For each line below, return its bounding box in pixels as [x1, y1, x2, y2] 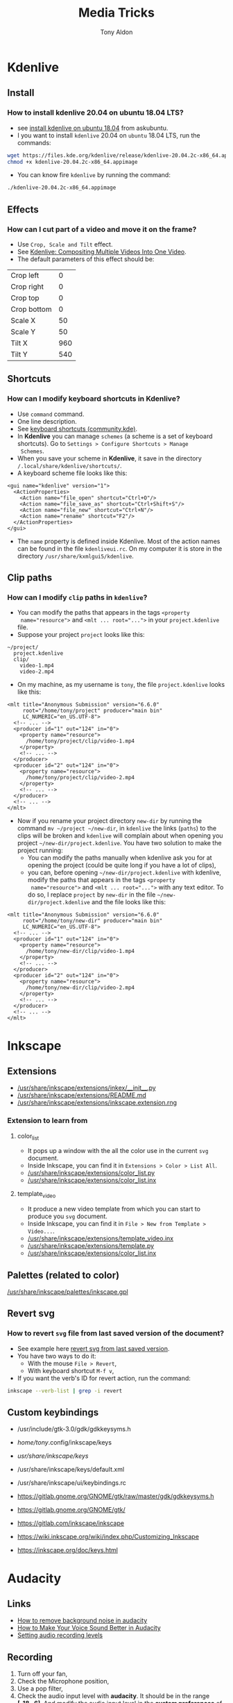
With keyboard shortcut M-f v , [27, 1366, 114, 1374]
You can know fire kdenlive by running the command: [17, 171, 171, 179]
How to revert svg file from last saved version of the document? [7, 1329, 224, 1338]
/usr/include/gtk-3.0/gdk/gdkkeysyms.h [17, 1425, 131, 1434]
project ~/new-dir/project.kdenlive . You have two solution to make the [17, 839, 222, 847]
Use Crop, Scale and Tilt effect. [17, 240, 113, 248]
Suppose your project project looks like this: [17, 631, 145, 639]
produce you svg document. [27, 1212, 107, 1220]
